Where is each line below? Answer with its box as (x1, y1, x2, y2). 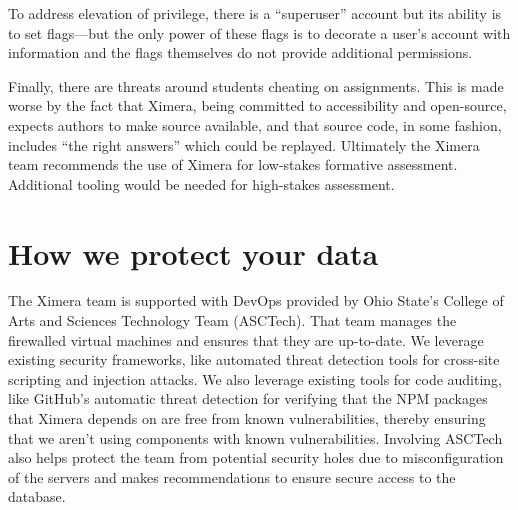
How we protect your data (8, 232, 379, 273)
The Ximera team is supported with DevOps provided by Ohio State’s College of (8, 290, 504, 311)
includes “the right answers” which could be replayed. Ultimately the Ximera (8, 134, 480, 155)
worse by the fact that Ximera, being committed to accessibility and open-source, (8, 95, 507, 116)
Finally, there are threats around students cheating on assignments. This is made (8, 75, 504, 96)
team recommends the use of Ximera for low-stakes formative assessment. (8, 154, 458, 175)
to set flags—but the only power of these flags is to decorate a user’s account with (8, 22, 511, 43)
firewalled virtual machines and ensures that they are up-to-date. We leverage (8, 329, 484, 350)
